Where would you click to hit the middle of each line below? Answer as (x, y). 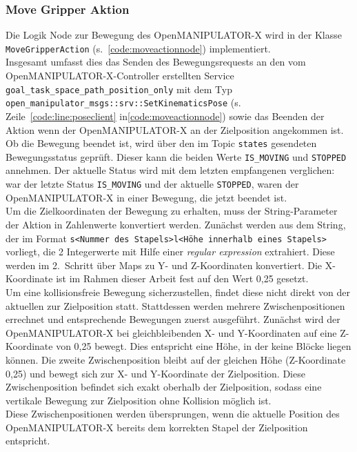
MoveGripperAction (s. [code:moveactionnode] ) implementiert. (138, 48)
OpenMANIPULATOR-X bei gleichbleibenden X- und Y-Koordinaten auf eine (171, 332)
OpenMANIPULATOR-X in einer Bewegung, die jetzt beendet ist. (146, 197)
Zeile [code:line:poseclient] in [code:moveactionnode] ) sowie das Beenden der (165, 116)
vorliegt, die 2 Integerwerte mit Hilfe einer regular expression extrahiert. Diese (170, 252)
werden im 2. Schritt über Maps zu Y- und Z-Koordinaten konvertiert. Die (164, 265)
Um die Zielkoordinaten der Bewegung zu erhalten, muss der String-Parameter (172, 211)
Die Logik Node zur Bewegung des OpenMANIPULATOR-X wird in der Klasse (174, 35)
